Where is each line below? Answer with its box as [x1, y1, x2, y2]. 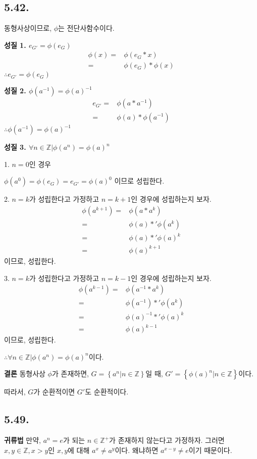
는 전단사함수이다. [58, 23, 115, 33]
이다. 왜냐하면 [115, 444, 159, 455]
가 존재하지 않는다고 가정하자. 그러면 [109, 435, 225, 445]
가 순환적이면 [33, 386, 75, 397]
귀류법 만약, [4, 435, 41, 445]
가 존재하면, [52, 368, 89, 379]
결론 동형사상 [4, 368, 45, 379]
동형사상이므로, [4, 23, 52, 33]
